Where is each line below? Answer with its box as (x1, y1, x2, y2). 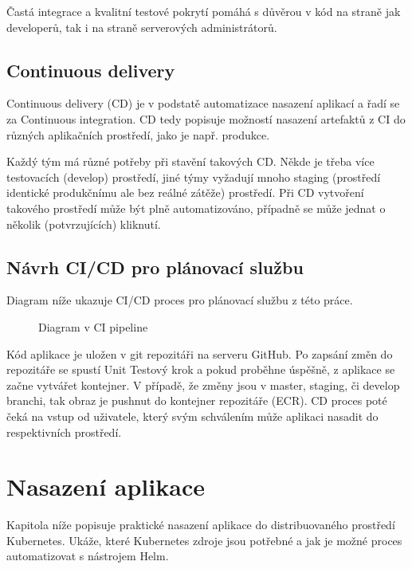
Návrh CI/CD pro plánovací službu (6, 254, 304, 279)
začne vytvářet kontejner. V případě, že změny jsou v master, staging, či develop (6, 376, 400, 393)
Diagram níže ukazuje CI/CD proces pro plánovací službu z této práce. (6, 292, 353, 308)
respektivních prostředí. (6, 423, 122, 440)
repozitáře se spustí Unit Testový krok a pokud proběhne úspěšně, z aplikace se (6, 361, 395, 378)
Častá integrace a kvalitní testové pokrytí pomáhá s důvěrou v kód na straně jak (6, 3, 401, 19)
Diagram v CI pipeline (38, 318, 148, 335)
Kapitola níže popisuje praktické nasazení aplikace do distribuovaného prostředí (6, 516, 395, 533)
